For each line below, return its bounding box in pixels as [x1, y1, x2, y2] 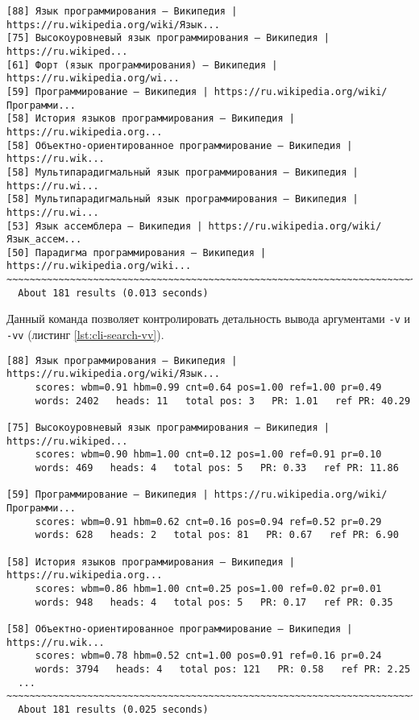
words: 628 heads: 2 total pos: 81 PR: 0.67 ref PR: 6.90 [35, 529, 399, 541]
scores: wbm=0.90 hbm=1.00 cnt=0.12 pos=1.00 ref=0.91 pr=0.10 [35, 449, 382, 461]
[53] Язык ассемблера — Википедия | [6, 220, 203, 232]
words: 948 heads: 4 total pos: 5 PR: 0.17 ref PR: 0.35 [35, 596, 393, 608]
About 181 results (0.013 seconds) [18, 287, 209, 299]
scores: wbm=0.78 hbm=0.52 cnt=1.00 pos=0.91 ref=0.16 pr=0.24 [35, 650, 382, 662]
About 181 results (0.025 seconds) [18, 703, 209, 715]
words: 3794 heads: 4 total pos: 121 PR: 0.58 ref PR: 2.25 [35, 663, 411, 675]
